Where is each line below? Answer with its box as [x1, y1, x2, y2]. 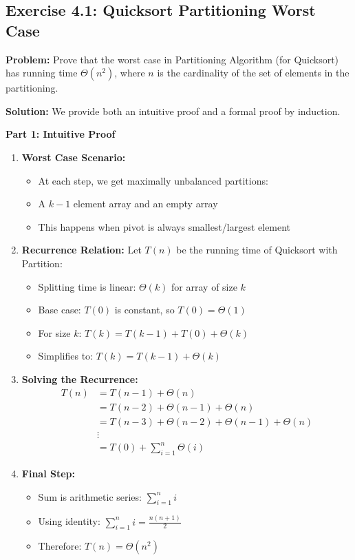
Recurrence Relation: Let [21, 242, 142, 257]
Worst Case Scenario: [21, 149, 126, 164]
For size [38, 325, 71, 340]
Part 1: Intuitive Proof [6, 127, 116, 141]
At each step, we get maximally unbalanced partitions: [38, 173, 268, 187]
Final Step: [21, 466, 75, 480]
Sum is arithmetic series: [38, 489, 142, 504]
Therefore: [38, 539, 82, 553]
